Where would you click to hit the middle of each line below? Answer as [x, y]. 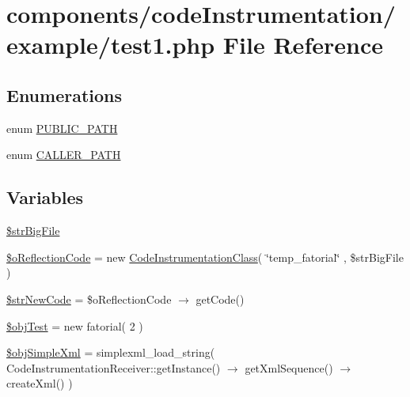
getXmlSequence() [289, 367]
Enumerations [65, 95]
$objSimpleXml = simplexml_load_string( [111, 352]
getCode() [220, 299]
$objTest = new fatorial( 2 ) [75, 325]
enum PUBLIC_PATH [62, 128]
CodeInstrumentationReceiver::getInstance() [114, 367]
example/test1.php [111, 45]
